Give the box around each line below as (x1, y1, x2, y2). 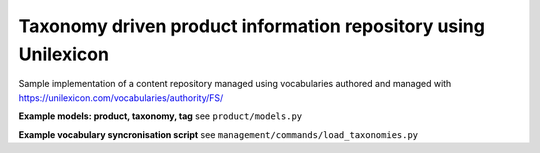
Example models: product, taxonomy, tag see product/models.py (18, 110, 303, 122)
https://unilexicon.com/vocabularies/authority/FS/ (18, 91, 224, 104)
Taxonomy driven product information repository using (18, 15, 485, 37)
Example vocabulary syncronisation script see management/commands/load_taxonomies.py (18, 128, 419, 140)
